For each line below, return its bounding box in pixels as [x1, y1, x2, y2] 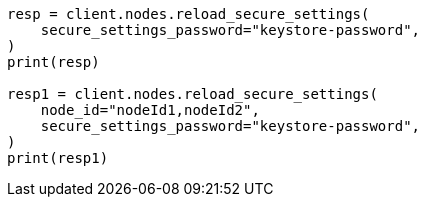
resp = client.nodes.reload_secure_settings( [7, 6, 370, 22]
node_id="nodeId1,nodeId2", [40, 102, 260, 118]
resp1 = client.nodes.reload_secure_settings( [7, 86, 378, 102]
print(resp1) [7, 150, 109, 166]
